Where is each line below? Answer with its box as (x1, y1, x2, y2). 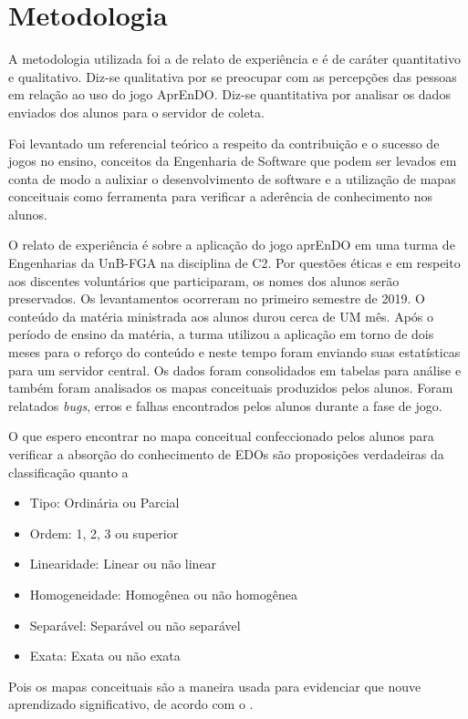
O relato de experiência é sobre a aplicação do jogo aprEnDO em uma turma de (8, 235, 455, 254)
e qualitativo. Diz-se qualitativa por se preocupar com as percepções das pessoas (8, 67, 457, 86)
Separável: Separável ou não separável (29, 615, 241, 634)
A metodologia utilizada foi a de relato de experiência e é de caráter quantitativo (8, 49, 461, 68)
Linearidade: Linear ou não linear (29, 554, 217, 573)
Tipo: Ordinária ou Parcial (29, 493, 180, 512)
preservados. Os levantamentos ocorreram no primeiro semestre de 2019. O (8, 289, 425, 308)
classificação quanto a (8, 462, 129, 481)
